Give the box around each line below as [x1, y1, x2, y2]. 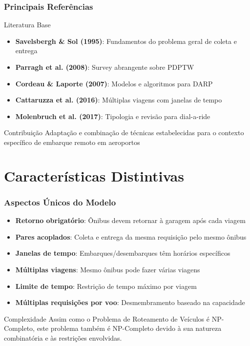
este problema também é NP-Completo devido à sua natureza [37, 323, 222, 333]
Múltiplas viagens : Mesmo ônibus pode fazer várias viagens [15, 264, 200, 274]
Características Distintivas [4, 165, 184, 185]
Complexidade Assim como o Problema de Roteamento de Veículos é [4, 313, 209, 324]
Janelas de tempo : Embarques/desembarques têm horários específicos [15, 248, 230, 258]
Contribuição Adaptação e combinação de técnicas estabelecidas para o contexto [4, 127, 244, 138]
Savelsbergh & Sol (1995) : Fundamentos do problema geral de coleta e [15, 36, 237, 46]
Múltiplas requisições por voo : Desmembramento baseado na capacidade [15, 297, 245, 307]
